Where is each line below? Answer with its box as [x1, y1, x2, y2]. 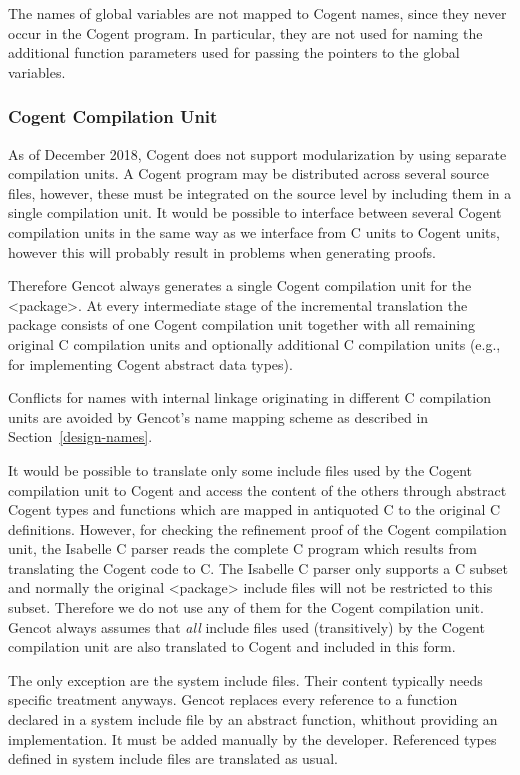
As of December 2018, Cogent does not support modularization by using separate [8, 143, 507, 164]
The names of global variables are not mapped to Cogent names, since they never [8, 3, 507, 23]
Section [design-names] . [8, 426, 153, 447]
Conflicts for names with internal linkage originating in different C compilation [8, 387, 491, 408]
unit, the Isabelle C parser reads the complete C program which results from [8, 538, 477, 559]
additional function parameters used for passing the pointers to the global [8, 42, 460, 63]
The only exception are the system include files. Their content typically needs [8, 669, 483, 690]
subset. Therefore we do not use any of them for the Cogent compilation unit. [8, 597, 484, 618]
